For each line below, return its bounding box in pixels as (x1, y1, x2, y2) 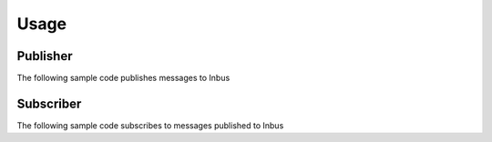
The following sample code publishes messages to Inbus (16, 73, 231, 84)
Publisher (16, 48, 73, 64)
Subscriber (16, 96, 82, 111)
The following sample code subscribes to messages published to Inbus (16, 119, 284, 131)
